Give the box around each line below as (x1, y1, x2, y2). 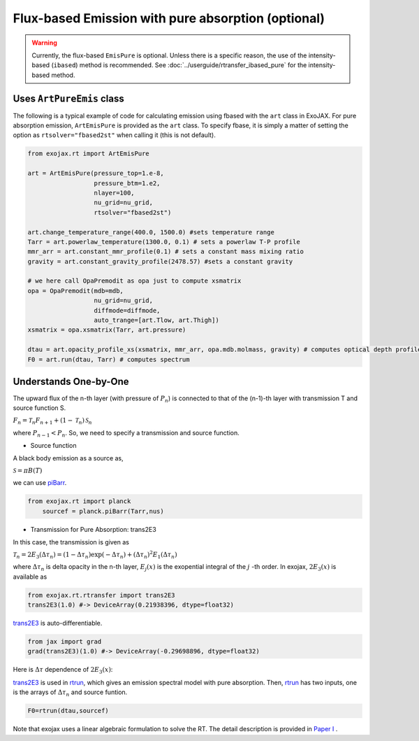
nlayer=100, (94, 189, 135, 197)
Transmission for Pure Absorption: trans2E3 (30, 525, 156, 533)
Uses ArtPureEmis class (13, 92, 125, 104)
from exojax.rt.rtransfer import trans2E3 (27, 591, 175, 599)
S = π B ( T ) (13, 466, 43, 474)
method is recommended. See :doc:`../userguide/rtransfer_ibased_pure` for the (79, 61, 307, 69)
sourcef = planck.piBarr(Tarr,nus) (42, 507, 164, 515)
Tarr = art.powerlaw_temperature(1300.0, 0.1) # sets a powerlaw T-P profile (27, 238, 300, 246)
